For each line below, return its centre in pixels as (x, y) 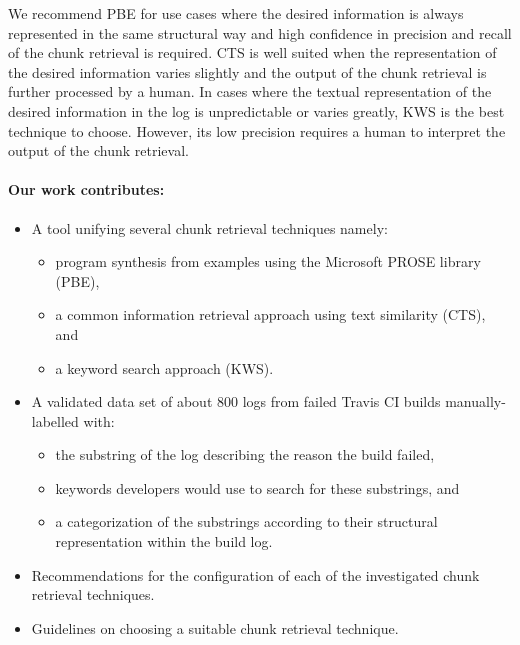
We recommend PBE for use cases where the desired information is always (236, 13)
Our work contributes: (86, 189)
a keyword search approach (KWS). (164, 367)
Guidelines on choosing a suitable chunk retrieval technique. (215, 627)
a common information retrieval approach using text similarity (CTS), (270, 314)
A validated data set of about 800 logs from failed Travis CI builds (236, 401)
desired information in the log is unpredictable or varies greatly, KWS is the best (256, 110)
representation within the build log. (164, 541)
